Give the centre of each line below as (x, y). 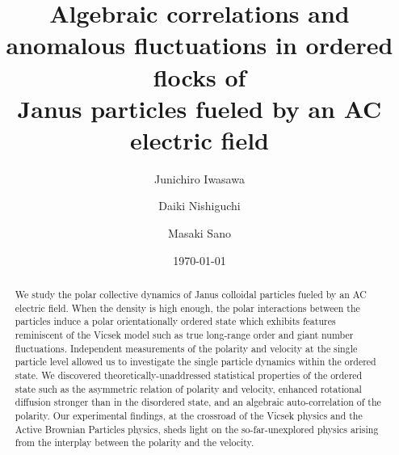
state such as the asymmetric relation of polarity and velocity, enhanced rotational (188, 388)
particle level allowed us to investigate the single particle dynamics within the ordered (195, 362)
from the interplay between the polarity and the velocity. (134, 442)
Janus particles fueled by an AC (199, 108)
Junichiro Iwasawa (199, 178)
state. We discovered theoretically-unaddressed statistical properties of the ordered (189, 375)
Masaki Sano (199, 233)
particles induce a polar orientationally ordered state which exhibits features (175, 321)
